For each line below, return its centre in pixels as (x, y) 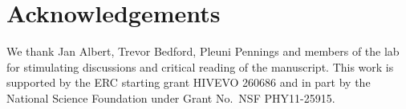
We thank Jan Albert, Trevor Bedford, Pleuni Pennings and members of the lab (203, 51)
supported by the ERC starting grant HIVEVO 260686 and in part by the (189, 82)
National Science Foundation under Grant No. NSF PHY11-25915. (171, 97)
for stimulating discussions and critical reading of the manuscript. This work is (200, 66)
